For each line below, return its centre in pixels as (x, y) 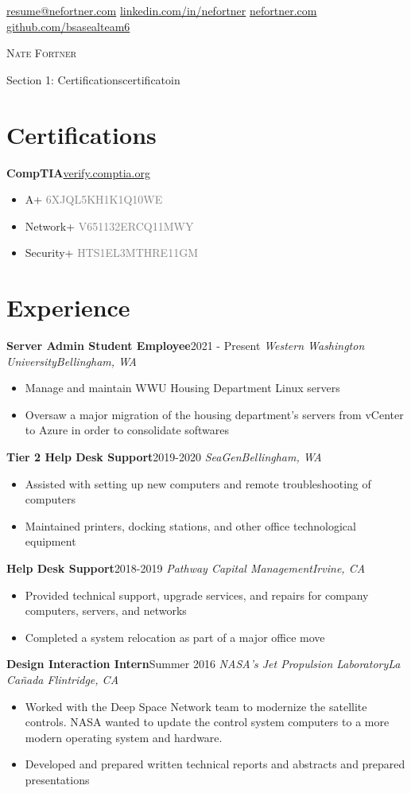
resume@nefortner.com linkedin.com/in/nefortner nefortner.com (162, 10)
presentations (57, 779)
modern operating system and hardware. (124, 737)
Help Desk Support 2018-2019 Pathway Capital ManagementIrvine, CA (186, 568)
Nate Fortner (42, 53)
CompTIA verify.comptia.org (78, 172)
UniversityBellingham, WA (72, 361)
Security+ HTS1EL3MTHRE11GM (111, 253)
